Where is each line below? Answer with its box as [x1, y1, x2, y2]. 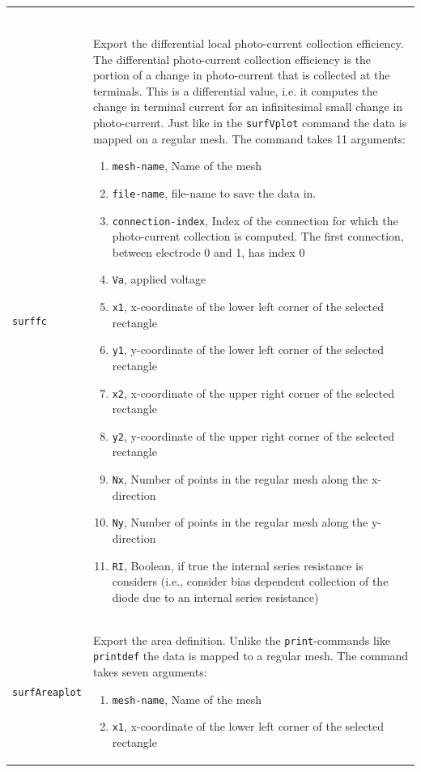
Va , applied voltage [112, 271, 206, 288]
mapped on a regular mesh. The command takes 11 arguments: [92, 130, 406, 147]
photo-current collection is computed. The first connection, [112, 228, 404, 245]
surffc [12, 315, 47, 327]
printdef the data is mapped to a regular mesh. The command [92, 647, 409, 664]
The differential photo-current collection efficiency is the [92, 50, 372, 67]
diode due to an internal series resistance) [112, 588, 319, 605]
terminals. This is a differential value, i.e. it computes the [92, 82, 378, 99]
